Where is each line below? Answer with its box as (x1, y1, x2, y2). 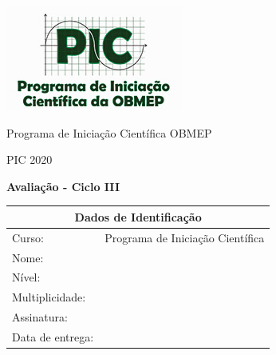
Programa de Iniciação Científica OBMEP (6, 124, 212, 141)
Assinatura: (12, 309, 68, 325)
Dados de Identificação (74, 208, 202, 225)
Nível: (12, 269, 41, 285)
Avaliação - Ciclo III (6, 177, 120, 194)
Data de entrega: (12, 328, 94, 345)
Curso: (12, 229, 44, 245)
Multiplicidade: (12, 289, 86, 305)
